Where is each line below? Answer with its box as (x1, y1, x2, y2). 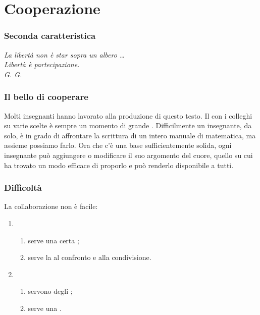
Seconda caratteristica (4, 29, 96, 42)
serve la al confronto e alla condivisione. (28, 252, 151, 262)
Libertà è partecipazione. (4, 59, 80, 70)
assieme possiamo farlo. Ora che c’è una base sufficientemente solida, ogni (4, 140, 232, 150)
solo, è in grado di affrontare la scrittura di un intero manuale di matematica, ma (4, 130, 256, 140)
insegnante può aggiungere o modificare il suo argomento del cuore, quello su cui (4, 149, 253, 160)
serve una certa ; (28, 235, 79, 245)
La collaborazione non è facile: (4, 201, 98, 212)
